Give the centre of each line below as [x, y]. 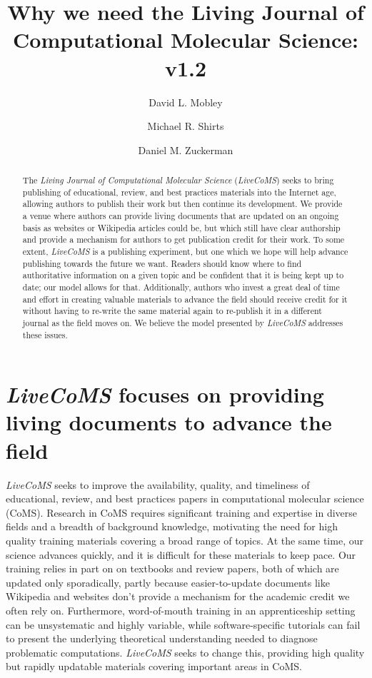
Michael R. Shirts [186, 126]
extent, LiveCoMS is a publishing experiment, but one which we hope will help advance [185, 252]
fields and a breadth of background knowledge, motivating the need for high [172, 526]
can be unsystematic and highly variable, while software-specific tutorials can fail [183, 624]
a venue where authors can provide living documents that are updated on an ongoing [181, 216]
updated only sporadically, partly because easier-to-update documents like [168, 582]
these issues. [45, 334]
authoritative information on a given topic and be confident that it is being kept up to [183, 275]
